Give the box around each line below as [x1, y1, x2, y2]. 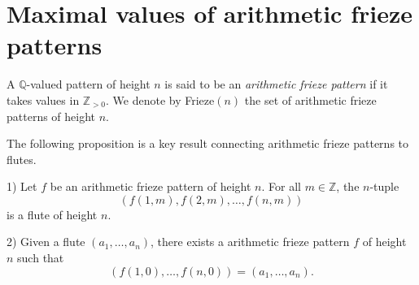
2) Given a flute [7, 233, 85, 250]
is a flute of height [7, 205, 98, 222]
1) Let [7, 178, 37, 195]
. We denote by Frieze [106, 91, 215, 108]
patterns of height [7, 107, 96, 124]
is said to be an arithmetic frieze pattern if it [164, 76, 388, 93]
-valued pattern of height [26, 76, 151, 93]
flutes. [7, 150, 37, 167]
